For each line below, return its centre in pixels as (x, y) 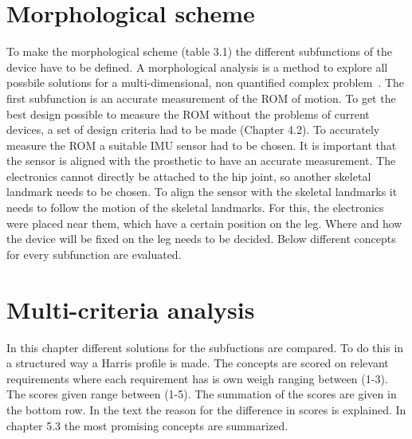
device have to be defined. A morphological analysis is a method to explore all (197, 67)
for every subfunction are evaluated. (94, 254)
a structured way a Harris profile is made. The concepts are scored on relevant (198, 363)
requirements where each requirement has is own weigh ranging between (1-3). (197, 378)
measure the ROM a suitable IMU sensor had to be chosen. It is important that (202, 145)
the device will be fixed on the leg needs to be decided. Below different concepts (201, 239)
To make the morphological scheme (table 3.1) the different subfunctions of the (200, 51)
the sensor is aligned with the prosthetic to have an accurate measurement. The (201, 161)
